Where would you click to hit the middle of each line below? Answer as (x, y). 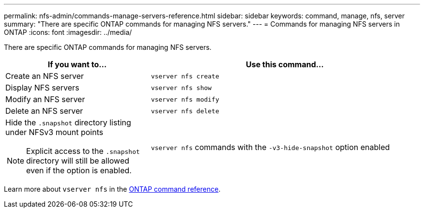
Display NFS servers (42, 88)
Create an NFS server (45, 76)
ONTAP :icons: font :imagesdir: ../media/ (68, 32)
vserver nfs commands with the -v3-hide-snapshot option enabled (270, 147)
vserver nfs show (181, 88)
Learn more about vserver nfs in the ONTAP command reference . (112, 189)
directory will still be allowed (78, 161)
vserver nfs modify (185, 99)
